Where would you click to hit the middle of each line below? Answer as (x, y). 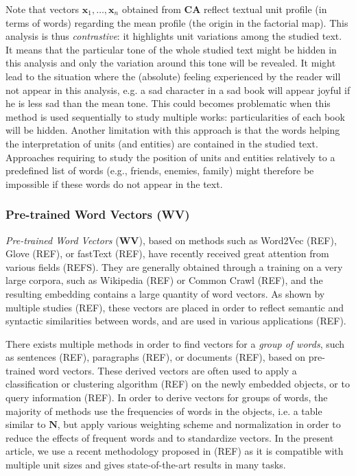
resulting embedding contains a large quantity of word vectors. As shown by (165, 293)
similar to (26, 424)
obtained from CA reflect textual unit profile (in (224, 9)
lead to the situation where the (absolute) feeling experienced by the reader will (173, 76)
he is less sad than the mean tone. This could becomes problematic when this (168, 103)
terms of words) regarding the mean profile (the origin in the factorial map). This (177, 22)
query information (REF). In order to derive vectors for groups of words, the (167, 397)
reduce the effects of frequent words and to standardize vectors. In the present (170, 437)
